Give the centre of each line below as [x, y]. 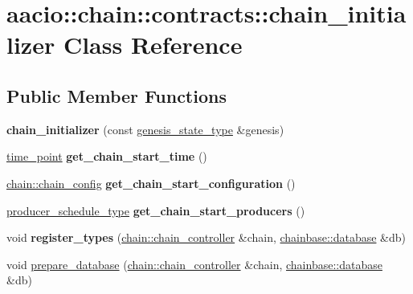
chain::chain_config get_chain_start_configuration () [151, 183]
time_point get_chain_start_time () [107, 156]
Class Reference [153, 45]
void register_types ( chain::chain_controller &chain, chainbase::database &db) [206, 237]
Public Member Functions [117, 95]
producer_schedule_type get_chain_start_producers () [156, 210]
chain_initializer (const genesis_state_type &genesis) [145, 129]
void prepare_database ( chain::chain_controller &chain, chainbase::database [194, 264]
